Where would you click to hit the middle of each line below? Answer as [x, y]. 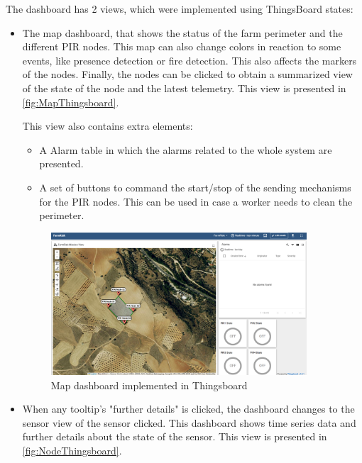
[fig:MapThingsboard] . [71, 102]
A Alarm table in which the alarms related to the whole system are [186, 149]
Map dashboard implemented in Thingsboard [149, 385]
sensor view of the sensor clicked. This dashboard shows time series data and [189, 422]
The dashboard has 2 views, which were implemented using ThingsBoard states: [180, 9]
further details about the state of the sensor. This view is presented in [175, 436]
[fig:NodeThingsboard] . [72, 450]
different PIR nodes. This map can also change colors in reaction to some [182, 46]
